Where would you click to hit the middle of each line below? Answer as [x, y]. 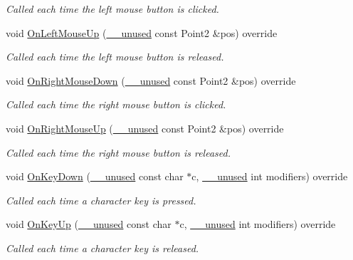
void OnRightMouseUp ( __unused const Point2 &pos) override [145, 128]
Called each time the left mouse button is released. [115, 57]
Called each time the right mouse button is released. [118, 152]
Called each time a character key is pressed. [101, 200]
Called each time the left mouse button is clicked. [112, 9]
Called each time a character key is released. [102, 248]
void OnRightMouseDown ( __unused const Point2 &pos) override [151, 80]
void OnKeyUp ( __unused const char [89, 224]
